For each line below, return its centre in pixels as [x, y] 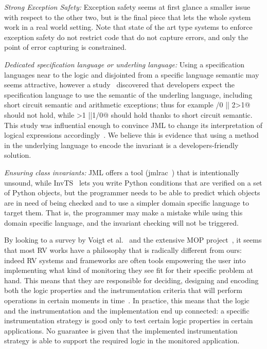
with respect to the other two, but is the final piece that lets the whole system [128, 17]
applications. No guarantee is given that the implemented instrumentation [121, 330]
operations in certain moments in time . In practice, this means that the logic [127, 300]
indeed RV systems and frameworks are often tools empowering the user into [125, 260]
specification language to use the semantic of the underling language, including [128, 94]
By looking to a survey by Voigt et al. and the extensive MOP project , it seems [133, 240]
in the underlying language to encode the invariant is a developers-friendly [121, 145]
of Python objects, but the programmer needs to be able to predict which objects [132, 192]
